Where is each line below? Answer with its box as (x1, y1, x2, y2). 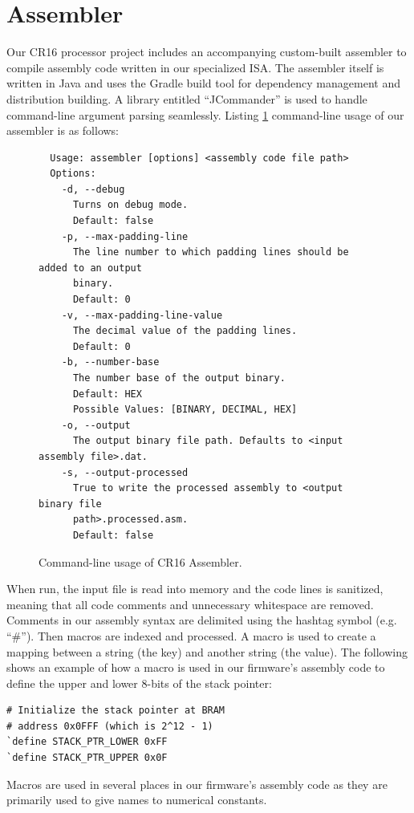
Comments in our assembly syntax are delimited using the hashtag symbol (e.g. (6, 612, 397, 628)
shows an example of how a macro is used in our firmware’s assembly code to (6, 659, 385, 676)
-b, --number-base (61, 356, 160, 368)
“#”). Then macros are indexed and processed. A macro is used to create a (6, 627, 376, 644)
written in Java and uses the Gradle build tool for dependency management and (6, 75, 400, 91)
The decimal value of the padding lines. (72, 325, 298, 337)
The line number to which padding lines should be (72, 246, 349, 258)
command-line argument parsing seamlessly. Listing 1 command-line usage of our (6, 106, 404, 123)
